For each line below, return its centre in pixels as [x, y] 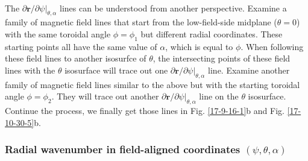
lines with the [30, 70]
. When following [272, 46]
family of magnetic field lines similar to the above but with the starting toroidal [152, 84]
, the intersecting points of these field [222, 58]
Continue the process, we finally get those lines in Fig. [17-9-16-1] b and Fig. [145, 111]
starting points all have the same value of [81, 46]
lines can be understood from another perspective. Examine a [173, 8]
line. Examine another [249, 70]
